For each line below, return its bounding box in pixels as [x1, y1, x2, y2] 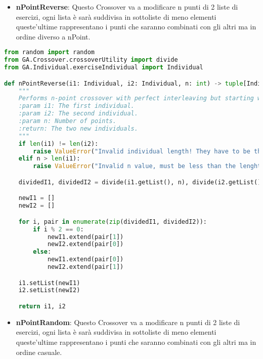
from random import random [4, 49, 95, 56]
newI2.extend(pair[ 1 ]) [47, 263, 124, 270]
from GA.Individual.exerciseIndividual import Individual [4, 64, 203, 71]
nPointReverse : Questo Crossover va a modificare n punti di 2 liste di [16, 2, 238, 12]
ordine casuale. [16, 346, 62, 357]
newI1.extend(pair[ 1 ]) [47, 233, 124, 241]
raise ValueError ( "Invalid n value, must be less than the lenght [33, 163, 261, 170]
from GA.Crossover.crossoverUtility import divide [4, 56, 178, 64]
